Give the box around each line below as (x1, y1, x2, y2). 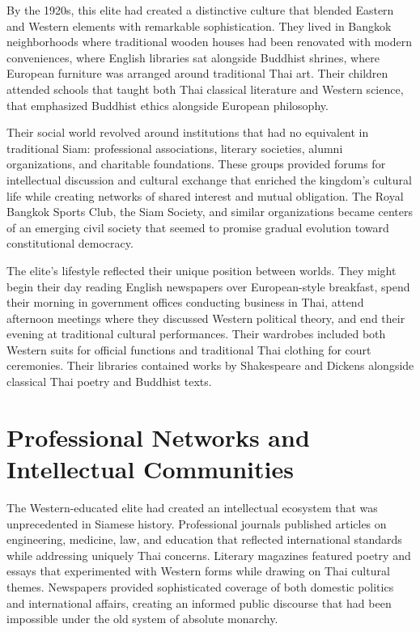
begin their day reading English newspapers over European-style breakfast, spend (6, 278, 410, 295)
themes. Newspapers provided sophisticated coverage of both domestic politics (6, 578, 394, 595)
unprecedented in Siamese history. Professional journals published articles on (6, 515, 387, 532)
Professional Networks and (6, 420, 310, 453)
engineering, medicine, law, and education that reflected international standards (6, 531, 402, 548)
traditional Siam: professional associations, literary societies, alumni (6, 139, 343, 156)
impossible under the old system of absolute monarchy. (6, 610, 278, 627)
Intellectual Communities (6, 452, 294, 486)
